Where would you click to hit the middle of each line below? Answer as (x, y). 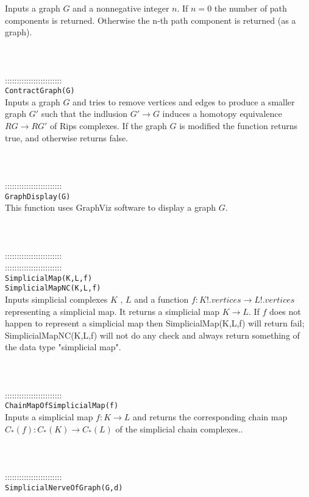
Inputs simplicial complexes (56, 299)
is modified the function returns (239, 125)
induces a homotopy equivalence (222, 114)
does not (285, 311)
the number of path (250, 8)
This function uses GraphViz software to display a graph (110, 207)
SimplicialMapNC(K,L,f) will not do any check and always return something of (152, 335)
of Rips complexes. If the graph (108, 125)
